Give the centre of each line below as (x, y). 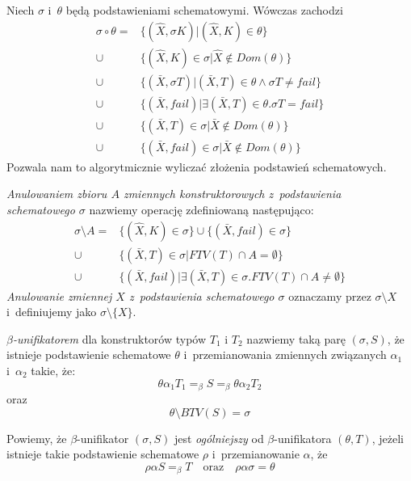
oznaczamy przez (330, 295)
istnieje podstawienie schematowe (89, 354)
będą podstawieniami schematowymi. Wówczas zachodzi (204, 10)
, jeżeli (388, 438)
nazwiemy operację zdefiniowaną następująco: (201, 209)
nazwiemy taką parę (296, 338)
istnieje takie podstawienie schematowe (103, 454)
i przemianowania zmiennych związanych (285, 354)
